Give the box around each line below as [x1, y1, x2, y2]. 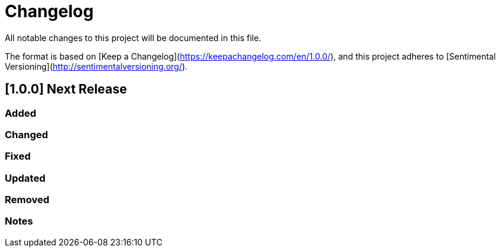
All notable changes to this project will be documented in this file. [5, 32, 262, 43]
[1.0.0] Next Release [5, 82, 127, 97]
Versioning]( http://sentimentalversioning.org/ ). [5, 61, 188, 71]
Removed [5, 194, 50, 206]
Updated [5, 172, 45, 184]
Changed [5, 128, 48, 141]
